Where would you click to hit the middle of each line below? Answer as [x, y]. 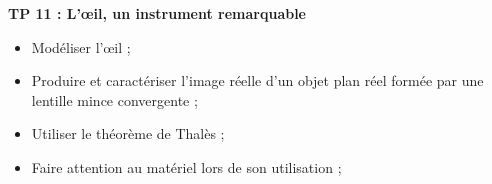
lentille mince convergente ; [114, 99]
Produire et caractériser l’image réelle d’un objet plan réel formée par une [257, 80]
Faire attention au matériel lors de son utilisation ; [186, 166]
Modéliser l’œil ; [81, 46]
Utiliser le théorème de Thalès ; [128, 133]
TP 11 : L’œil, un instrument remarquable [157, 13]
